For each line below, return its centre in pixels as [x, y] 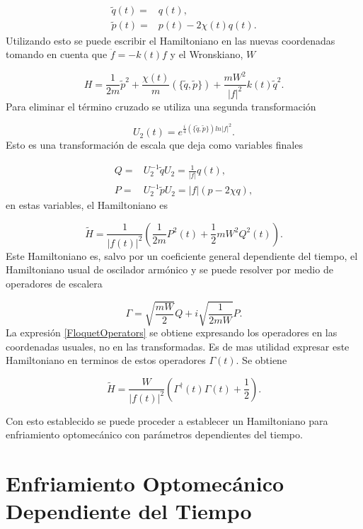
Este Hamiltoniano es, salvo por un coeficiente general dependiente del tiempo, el [182, 255]
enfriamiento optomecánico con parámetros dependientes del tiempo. [154, 434]
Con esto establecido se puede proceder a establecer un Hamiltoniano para [167, 420]
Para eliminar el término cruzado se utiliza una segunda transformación [161, 106]
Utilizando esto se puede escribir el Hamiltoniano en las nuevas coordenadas [171, 40]
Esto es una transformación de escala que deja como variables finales [154, 145]
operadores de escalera [54, 283]
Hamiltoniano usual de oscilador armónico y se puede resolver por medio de [169, 269]
